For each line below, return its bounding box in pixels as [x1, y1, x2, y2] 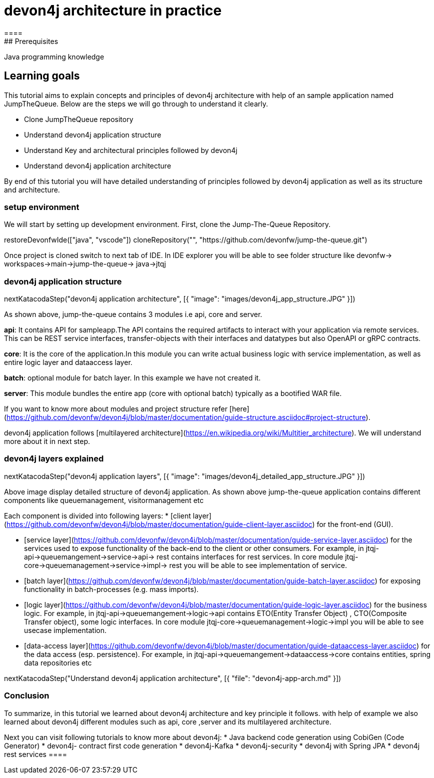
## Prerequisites [4, 36, 58, 45]
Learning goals [4, 69, 80, 82]
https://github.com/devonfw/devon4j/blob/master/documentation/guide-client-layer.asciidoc [6, 519, 312, 528]
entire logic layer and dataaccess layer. [4, 358, 132, 367]
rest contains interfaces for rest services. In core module [156, 552, 343, 561]
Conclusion [4, 690, 49, 701]
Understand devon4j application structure [24, 130, 161, 139]
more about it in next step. [4, 437, 90, 446]
